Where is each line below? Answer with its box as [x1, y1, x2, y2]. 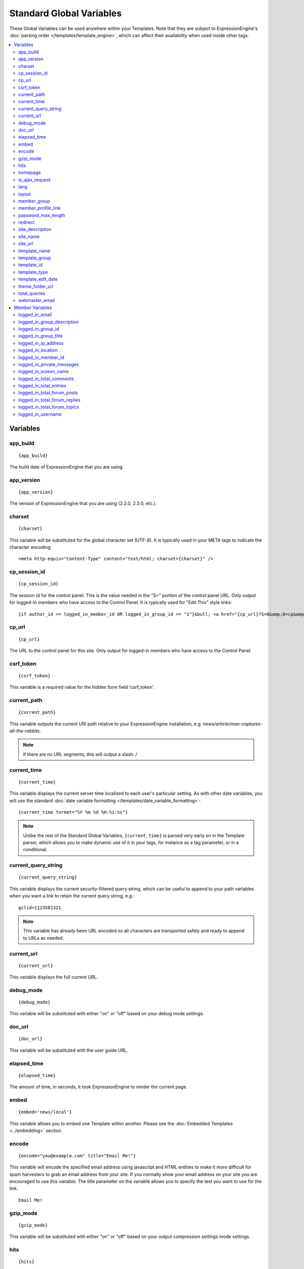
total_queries [18, 290, 46, 296]
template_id [18, 262, 43, 268]
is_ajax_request [18, 177, 51, 183]
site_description [18, 226, 52, 232]
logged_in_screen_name [18, 369, 69, 375]
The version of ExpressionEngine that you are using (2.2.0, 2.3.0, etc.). [9, 500, 157, 507]
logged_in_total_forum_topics [18, 404, 80, 410]
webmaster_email [18, 297, 55, 304]
